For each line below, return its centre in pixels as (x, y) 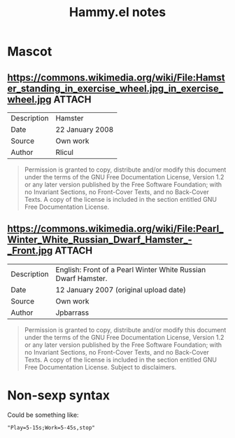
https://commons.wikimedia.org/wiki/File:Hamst (116, 77)
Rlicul (64, 152)
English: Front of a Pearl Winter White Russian (131, 269)
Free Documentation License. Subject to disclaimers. (100, 367)
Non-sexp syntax (59, 395)
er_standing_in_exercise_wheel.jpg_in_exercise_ (115, 88)
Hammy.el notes (117, 12)
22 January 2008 (85, 129)
